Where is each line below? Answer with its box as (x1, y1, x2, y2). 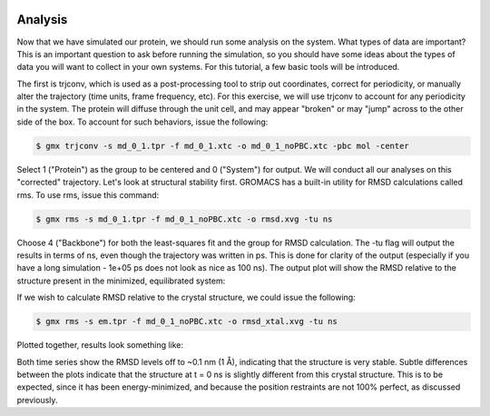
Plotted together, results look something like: (16, 340, 184, 351)
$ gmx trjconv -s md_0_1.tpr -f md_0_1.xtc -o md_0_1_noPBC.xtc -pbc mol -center (35, 141, 410, 151)
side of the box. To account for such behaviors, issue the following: (16, 116, 269, 127)
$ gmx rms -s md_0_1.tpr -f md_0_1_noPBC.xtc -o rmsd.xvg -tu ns (35, 213, 333, 224)
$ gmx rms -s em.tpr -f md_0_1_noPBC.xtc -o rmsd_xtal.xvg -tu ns (35, 316, 338, 327)
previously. (16, 394, 58, 405)
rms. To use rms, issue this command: (16, 189, 160, 200)
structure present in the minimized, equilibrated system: (16, 275, 226, 286)
